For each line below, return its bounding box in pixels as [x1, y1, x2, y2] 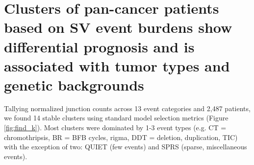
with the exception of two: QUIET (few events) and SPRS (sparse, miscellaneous [4, 141, 247, 152]
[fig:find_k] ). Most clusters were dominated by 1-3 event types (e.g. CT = [4, 122, 227, 133]
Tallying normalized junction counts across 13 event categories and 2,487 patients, [4, 103, 251, 113]
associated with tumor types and [4, 55, 230, 75]
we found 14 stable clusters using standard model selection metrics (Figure [4, 113, 229, 123]
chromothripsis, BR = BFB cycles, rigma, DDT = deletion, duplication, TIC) [4, 132, 238, 142]
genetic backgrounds [4, 74, 144, 94]
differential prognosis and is [4, 36, 195, 56]
